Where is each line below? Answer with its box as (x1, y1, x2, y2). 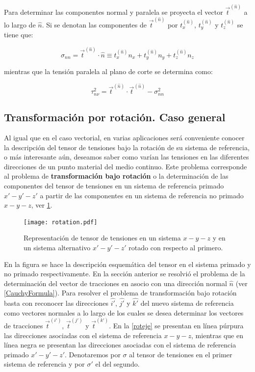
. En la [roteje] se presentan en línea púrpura (109, 320, 244, 330)
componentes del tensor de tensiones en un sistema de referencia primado (4, 180, 224, 190)
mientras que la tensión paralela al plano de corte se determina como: (4, 66, 213, 77)
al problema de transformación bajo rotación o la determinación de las (4, 171, 229, 181)
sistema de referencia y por (4, 359, 85, 369)
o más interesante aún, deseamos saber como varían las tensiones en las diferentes (4, 152, 249, 162)
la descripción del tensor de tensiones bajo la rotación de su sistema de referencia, (4, 142, 250, 152)
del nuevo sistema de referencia (140, 298, 234, 308)
